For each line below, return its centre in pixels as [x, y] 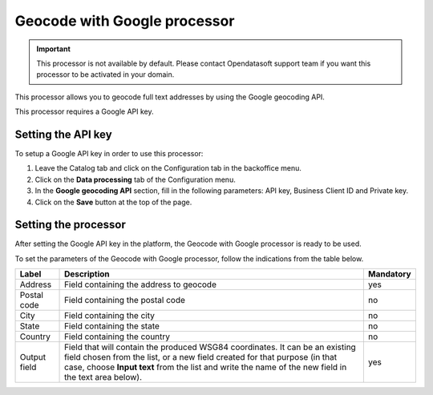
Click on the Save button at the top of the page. [113, 202]
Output [33, 357]
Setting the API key [63, 134]
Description [87, 274]
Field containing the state [112, 326]
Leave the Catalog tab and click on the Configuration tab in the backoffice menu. [168, 168]
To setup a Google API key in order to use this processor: [109, 154]
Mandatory [390, 274]
